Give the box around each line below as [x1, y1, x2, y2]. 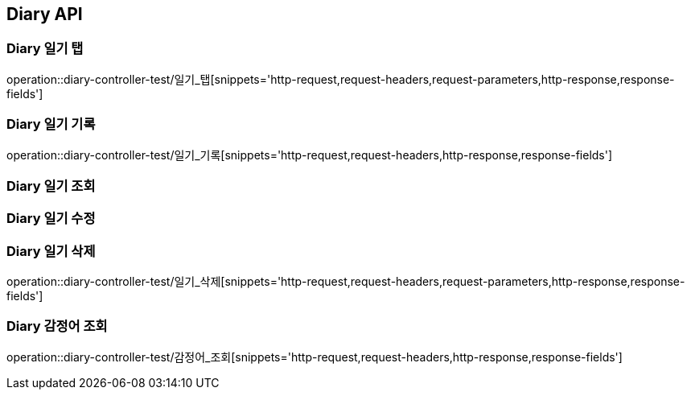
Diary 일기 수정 [6, 210, 96, 227]
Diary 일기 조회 [6, 177, 96, 194]
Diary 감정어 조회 [6, 318, 108, 335]
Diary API [6, 4, 83, 24]
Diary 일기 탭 [6, 40, 84, 57]
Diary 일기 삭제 [6, 242, 96, 259]
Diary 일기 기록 [6, 116, 96, 133]
